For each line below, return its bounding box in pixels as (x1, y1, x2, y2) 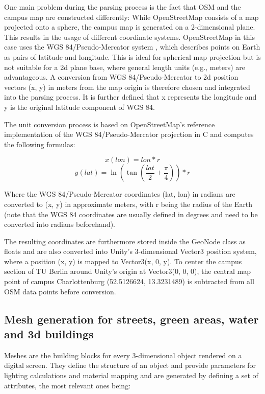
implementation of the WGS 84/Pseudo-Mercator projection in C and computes (4, 129, 254, 140)
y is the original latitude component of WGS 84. (4, 101, 155, 112)
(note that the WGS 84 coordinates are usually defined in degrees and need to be (4, 208, 258, 219)
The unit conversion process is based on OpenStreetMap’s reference (4, 119, 215, 129)
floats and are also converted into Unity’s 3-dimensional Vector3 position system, (4, 246, 257, 257)
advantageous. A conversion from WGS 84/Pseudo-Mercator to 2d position (4, 72, 238, 82)
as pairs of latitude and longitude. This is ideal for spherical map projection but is (4, 51, 261, 62)
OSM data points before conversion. (4, 286, 116, 296)
